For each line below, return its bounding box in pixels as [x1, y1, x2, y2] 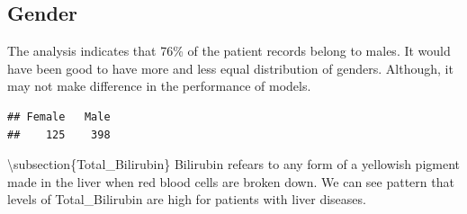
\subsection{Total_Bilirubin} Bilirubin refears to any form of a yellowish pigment [7, 155, 460, 174]
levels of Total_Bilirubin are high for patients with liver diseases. [7, 190, 366, 209]
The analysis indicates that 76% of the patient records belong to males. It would [7, 41, 451, 60]
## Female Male [7, 110, 111, 123]
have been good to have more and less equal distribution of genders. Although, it [7, 58, 454, 77]
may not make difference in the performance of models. [7, 76, 311, 95]
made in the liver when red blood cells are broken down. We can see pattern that [7, 172, 454, 191]
